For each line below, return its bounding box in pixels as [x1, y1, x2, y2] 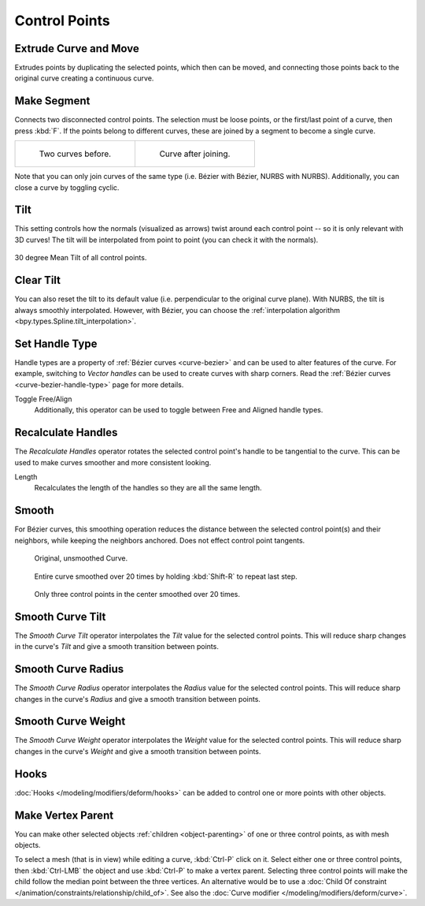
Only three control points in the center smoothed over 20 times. [34, 589, 240, 598]
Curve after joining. [159, 148, 231, 159]
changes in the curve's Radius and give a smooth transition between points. [14, 694, 261, 703]
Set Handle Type [14, 337, 98, 350]
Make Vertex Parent [14, 808, 114, 822]
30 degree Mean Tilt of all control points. [14, 253, 147, 263]
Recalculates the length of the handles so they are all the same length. [34, 483, 263, 493]
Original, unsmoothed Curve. [34, 554, 128, 563]
